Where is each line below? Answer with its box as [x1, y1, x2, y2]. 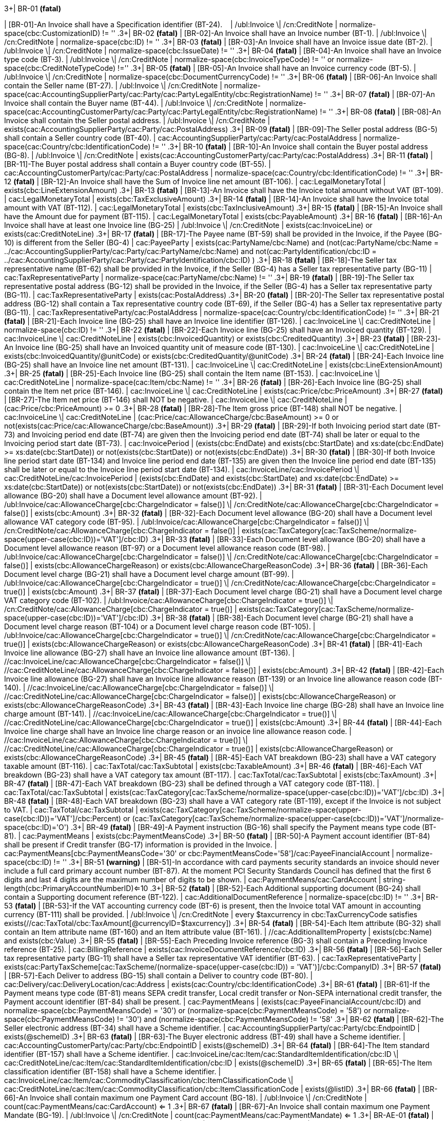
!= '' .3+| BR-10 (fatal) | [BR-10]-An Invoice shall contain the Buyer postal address [152, 142, 428, 151]
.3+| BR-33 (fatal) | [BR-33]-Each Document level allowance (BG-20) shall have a [150, 535, 425, 544]
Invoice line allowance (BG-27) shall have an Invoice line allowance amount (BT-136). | [4, 648, 295, 657]
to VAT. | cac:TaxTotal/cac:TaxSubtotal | [4, 805, 138, 814]
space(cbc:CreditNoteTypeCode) [4, 64, 116, 72]
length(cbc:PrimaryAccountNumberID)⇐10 [4, 884, 148, 893]
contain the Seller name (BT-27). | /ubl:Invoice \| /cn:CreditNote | [4, 81, 222, 90]
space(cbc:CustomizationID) [4, 29, 101, 37]
